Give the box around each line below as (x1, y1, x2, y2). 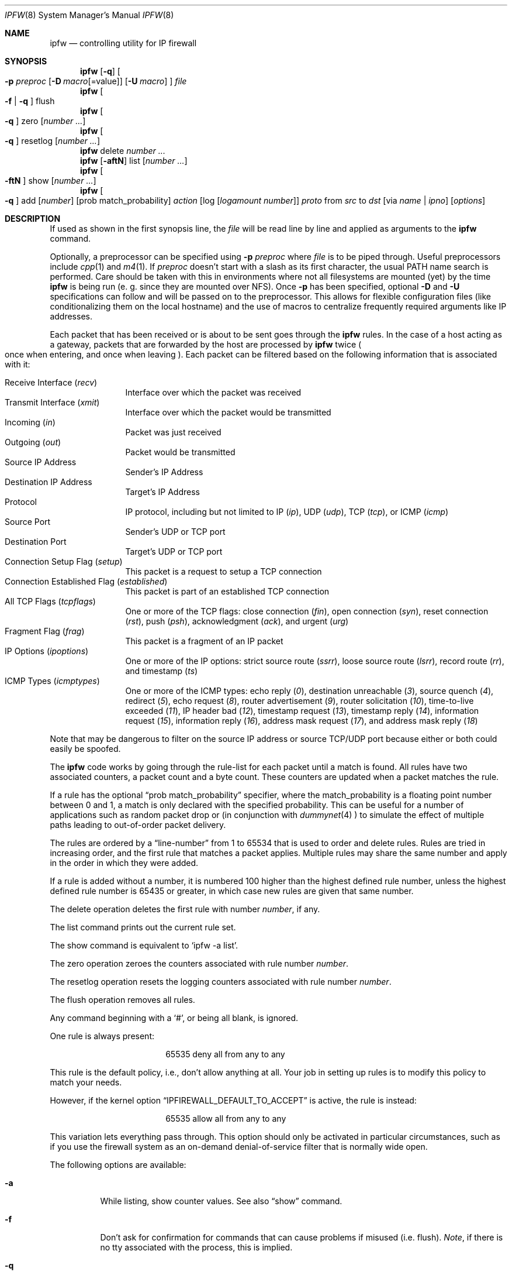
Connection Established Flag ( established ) (5, 576, 168, 586)
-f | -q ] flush (5, 96, 55, 106)
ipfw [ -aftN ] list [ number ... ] (80, 156, 188, 166)
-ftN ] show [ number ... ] (5, 176, 96, 185)
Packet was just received (125, 427, 222, 437)
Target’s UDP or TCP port (125, 547, 223, 556)
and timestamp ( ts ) (125, 666, 198, 676)
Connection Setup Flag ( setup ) (5, 556, 123, 566)
